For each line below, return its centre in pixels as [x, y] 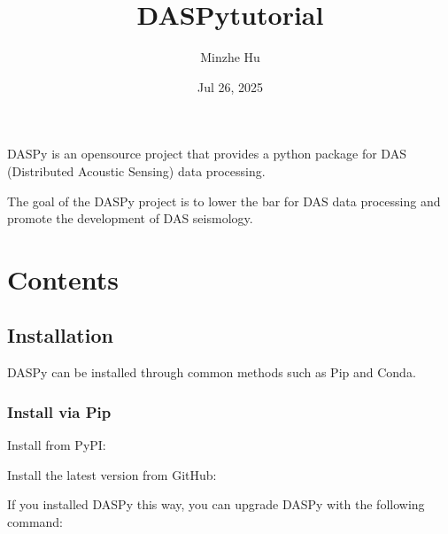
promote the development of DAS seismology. [130, 218]
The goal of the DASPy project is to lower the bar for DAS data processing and [224, 201]
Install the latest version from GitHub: [112, 474]
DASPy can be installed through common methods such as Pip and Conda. [212, 372]
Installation [60, 335]
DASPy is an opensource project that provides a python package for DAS [207, 154]
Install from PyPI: [57, 445]
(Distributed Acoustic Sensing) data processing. [136, 170]
